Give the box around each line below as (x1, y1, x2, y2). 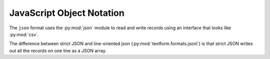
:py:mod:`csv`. (9, 31, 39, 37)
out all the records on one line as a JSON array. (9, 48, 107, 54)
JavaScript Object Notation (9, 7, 124, 18)
